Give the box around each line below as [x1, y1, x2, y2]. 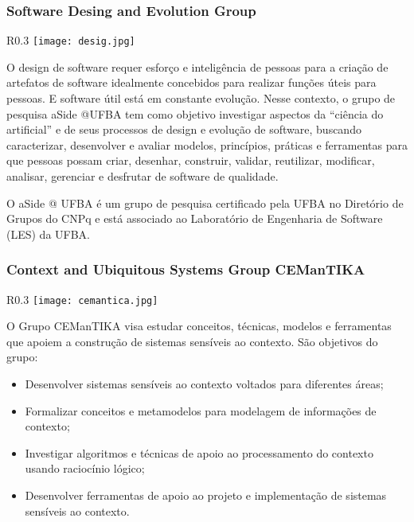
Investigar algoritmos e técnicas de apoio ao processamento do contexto [25, 444, 373, 461]
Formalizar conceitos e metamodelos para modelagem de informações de [25, 402, 377, 419]
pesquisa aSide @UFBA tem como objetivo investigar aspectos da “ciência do [6, 105, 384, 122]
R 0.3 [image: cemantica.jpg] [6, 290, 158, 307]
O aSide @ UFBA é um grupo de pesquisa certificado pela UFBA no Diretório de [6, 194, 404, 211]
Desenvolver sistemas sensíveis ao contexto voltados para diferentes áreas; [25, 376, 384, 392]
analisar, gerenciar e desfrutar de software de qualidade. [6, 168, 279, 185]
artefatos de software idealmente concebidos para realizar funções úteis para [6, 74, 377, 91]
